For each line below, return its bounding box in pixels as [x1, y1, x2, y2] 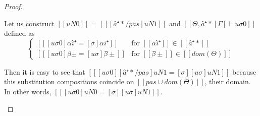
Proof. [4, 1, 23, 11]
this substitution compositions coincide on [4, 76, 134, 87]
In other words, [4, 86, 51, 96]
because [232, 66, 256, 77]
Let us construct [4, 18, 55, 28]
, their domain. [204, 76, 251, 87]
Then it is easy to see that [4, 66, 85, 77]
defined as [4, 28, 35, 38]
